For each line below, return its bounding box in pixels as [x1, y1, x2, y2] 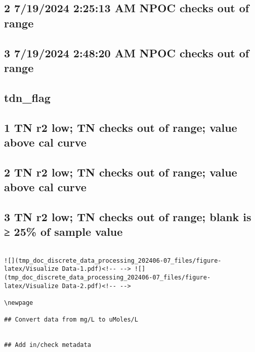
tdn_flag [4, 89, 51, 105]
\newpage [4, 299, 33, 306]
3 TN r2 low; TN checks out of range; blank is [4, 208, 251, 224]
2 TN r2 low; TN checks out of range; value [4, 164, 237, 180]
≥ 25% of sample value [4, 224, 123, 239]
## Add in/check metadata [4, 341, 91, 349]
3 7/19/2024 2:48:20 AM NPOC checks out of [4, 45, 249, 60]
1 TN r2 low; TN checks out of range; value [4, 119, 237, 135]
